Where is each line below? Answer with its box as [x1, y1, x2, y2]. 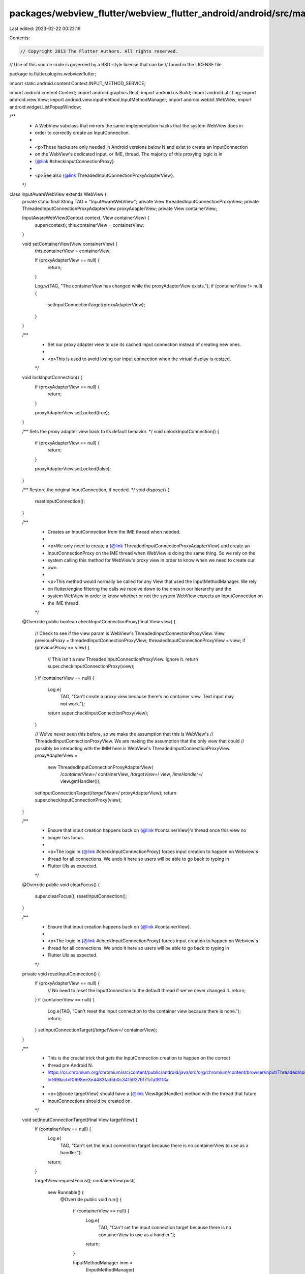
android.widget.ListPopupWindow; [9, 103, 82, 110]
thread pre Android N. [47, 1062, 94, 1068]
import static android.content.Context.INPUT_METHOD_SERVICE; [9, 80, 146, 86]
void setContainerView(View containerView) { [22, 241, 118, 247]
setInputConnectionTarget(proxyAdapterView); [47, 302, 145, 308]
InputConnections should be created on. [47, 1098, 132, 1104]
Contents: [9, 35, 30, 41]
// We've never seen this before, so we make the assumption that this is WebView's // [35, 731, 213, 737]
